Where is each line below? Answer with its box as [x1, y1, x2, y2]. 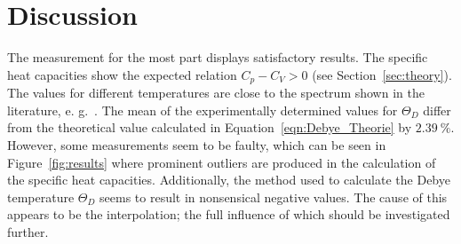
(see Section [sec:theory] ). [312, 65, 452, 83]
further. [7, 222, 49, 240]
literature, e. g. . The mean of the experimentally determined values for [7, 100, 398, 119]
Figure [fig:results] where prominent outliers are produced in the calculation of [7, 153, 436, 171]
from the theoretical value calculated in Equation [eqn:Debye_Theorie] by [7, 118, 412, 137]
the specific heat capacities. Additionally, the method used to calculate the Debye [7, 170, 450, 189]
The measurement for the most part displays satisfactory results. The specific [7, 48, 428, 67]
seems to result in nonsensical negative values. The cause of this [99, 187, 448, 206]
